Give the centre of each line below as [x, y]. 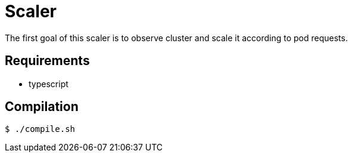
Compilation [42, 107]
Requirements [47, 61]
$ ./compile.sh [40, 129]
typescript [49, 84]
